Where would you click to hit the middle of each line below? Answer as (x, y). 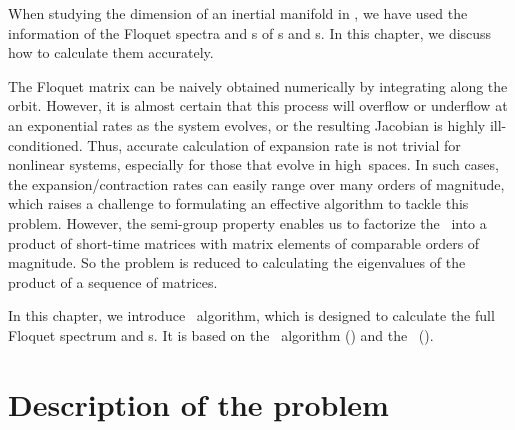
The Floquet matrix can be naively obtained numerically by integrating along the (258, 85)
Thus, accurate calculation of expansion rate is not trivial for (274, 144)
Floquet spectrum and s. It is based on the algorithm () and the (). (221, 334)
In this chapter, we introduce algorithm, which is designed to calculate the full (251, 315)
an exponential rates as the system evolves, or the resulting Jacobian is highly (247, 124)
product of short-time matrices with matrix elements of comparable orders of (244, 242)
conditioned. (45, 144)
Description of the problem (198, 403)
